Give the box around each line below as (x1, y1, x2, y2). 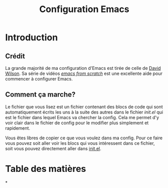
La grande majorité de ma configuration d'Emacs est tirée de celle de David (5, 65, 161, 71)
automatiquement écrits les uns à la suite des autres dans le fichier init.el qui (5, 109, 163, 115)
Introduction (5, 32, 58, 43)
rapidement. (5, 125, 31, 131)
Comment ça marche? (5, 90, 76, 99)
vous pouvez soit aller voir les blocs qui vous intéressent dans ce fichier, (5, 140, 155, 146)
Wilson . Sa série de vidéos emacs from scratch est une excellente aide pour (5, 70, 163, 76)
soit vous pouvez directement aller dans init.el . (5, 145, 102, 151)
